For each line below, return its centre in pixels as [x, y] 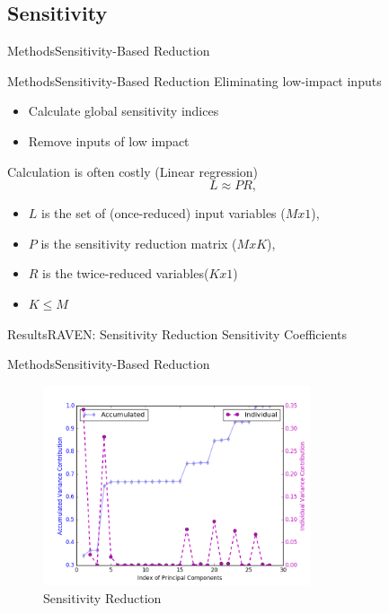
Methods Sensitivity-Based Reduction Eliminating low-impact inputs [194, 80]
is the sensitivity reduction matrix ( [139, 243]
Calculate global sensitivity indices [124, 111]
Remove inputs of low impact [109, 140]
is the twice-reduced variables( [126, 273]
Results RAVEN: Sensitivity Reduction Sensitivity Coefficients [177, 333]
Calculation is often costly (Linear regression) [133, 171]
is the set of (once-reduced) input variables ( [164, 213]
